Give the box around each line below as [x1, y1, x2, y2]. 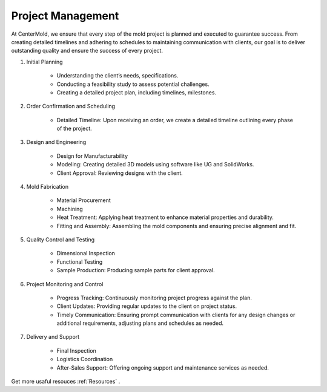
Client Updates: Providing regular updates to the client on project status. [56, 302, 237, 310]
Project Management [11, 9, 119, 22]
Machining [56, 205, 83, 212]
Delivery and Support [26, 333, 80, 341]
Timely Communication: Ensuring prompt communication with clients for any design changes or [56, 311, 296, 318]
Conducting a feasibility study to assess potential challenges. [56, 80, 210, 88]
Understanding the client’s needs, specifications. [56, 72, 179, 79]
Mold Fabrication [26, 183, 69, 191]
